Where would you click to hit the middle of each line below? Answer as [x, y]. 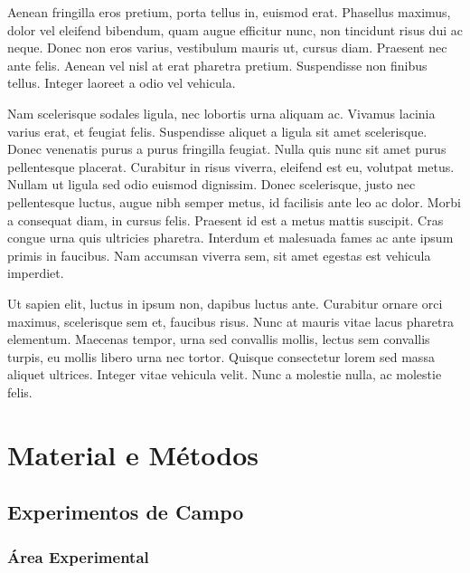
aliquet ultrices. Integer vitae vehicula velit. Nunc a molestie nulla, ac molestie [225, 374]
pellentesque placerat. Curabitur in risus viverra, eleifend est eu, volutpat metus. [231, 166]
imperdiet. [36, 273]
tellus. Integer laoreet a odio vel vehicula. [122, 83]
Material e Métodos [133, 454]
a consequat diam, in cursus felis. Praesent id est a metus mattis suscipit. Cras [226, 220]
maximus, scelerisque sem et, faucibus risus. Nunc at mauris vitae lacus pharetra [230, 321]
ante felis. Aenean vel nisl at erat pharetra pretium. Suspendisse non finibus [217, 65]
